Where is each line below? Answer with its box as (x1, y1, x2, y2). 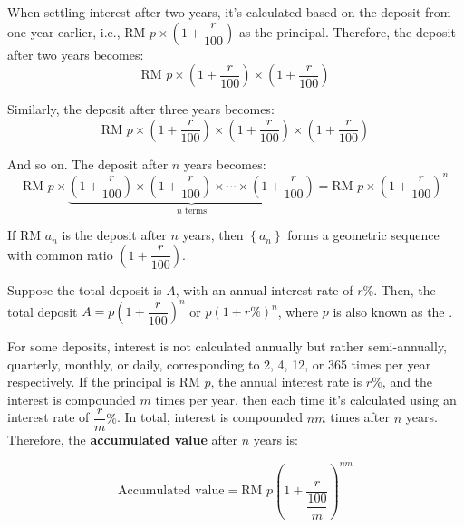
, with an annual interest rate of (175, 280, 353, 299)
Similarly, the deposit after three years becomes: (7, 100, 275, 119)
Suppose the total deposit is (7, 280, 162, 299)
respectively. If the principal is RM (7, 372, 200, 391)
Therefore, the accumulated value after (7, 430, 238, 449)
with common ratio (7, 244, 113, 263)
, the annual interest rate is (210, 372, 362, 391)
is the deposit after (62, 225, 167, 244)
